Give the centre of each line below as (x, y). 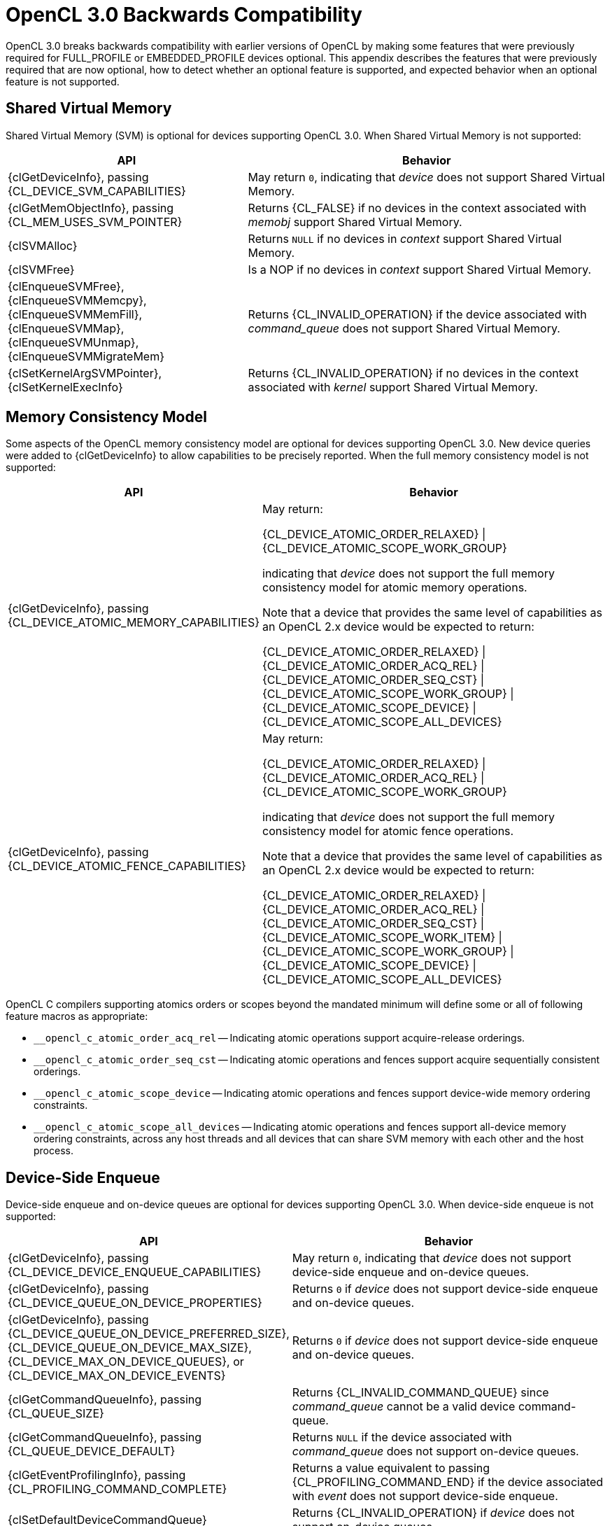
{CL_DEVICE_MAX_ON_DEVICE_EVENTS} (117, 1376)
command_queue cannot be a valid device (404, 1407)
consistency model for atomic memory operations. (395, 588)
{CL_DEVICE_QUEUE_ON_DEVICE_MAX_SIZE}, (130, 1348)
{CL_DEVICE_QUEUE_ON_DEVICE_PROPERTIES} (135, 1303)
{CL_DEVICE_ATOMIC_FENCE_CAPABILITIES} (127, 866)
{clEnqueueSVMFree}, (66, 286)
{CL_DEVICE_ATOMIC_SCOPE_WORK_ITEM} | (382, 938)
